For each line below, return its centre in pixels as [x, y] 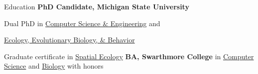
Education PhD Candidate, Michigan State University [97, 6]
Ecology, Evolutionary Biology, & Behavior [69, 40]
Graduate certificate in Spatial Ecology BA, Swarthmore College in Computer [129, 56]
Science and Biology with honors [54, 66]
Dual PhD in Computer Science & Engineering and [82, 23]
